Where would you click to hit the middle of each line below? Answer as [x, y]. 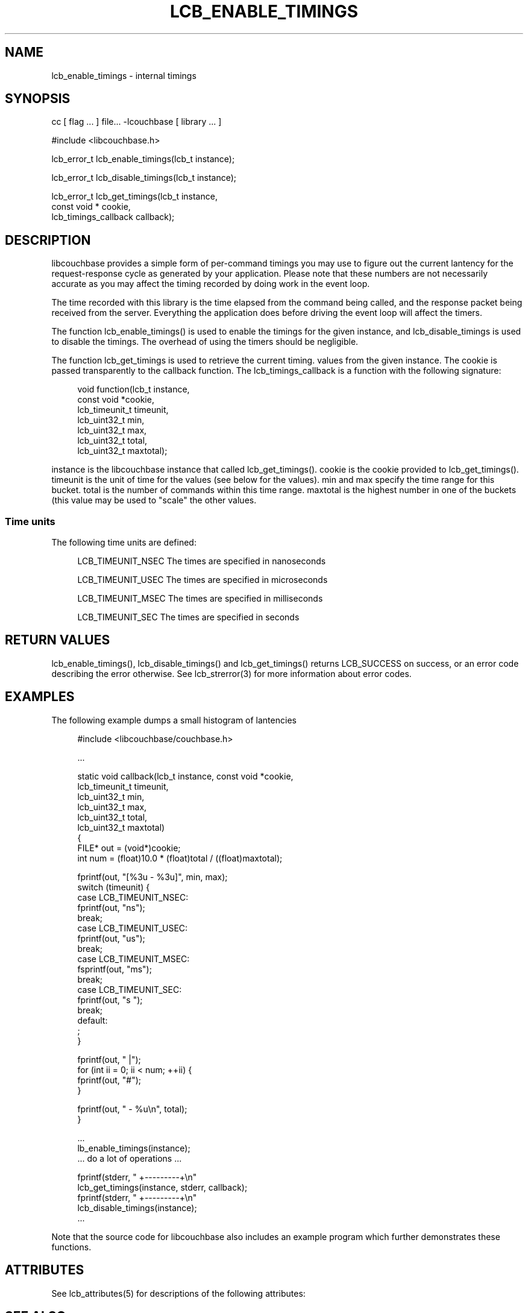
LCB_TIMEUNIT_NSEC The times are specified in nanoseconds [202, 561]
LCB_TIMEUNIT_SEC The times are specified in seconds [188, 617]
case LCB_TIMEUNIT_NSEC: [133, 897]
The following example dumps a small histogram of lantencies [174, 720]
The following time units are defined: [124, 543]
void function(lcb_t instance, [134, 389]
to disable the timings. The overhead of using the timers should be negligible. [205, 342]
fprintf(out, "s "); [110, 1000]
